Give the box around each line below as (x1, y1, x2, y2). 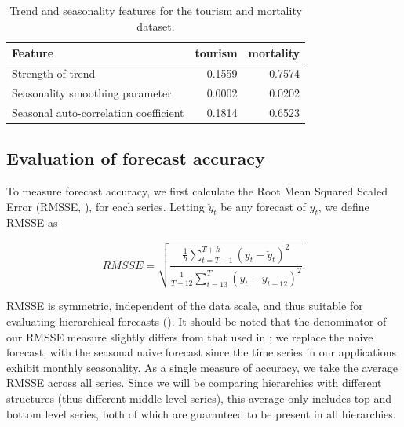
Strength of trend (12, 65, 96, 82)
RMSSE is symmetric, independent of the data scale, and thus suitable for (6, 297, 363, 314)
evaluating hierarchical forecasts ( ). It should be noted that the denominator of (6, 312, 387, 329)
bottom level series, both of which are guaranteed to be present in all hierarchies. (6, 405, 396, 422)
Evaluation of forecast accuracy (6, 146, 265, 170)
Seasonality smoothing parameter (12, 84, 172, 100)
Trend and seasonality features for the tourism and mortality (9, 2, 302, 18)
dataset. (136, 17, 175, 34)
